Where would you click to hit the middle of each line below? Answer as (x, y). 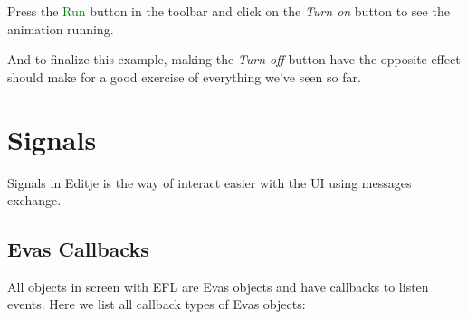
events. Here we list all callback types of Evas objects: (157, 304)
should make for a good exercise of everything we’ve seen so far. (184, 76)
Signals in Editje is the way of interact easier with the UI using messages (210, 182)
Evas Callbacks (78, 249)
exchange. (34, 200)
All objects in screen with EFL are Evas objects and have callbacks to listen (218, 286)
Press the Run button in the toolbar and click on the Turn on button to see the (229, 11)
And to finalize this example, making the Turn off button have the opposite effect (234, 59)
